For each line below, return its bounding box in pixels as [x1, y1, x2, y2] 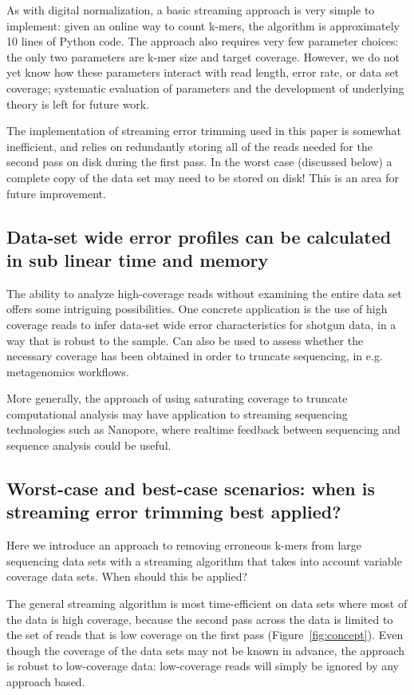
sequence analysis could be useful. [6, 437, 172, 454]
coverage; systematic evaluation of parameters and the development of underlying [6, 79, 404, 96]
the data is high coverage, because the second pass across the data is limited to [6, 610, 393, 627]
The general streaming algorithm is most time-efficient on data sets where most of [6, 595, 408, 612]
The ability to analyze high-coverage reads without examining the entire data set [6, 284, 402, 301]
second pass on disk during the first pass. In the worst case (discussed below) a [6, 153, 392, 170]
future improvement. [6, 185, 106, 201]
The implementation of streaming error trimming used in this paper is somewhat [6, 122, 401, 139]
